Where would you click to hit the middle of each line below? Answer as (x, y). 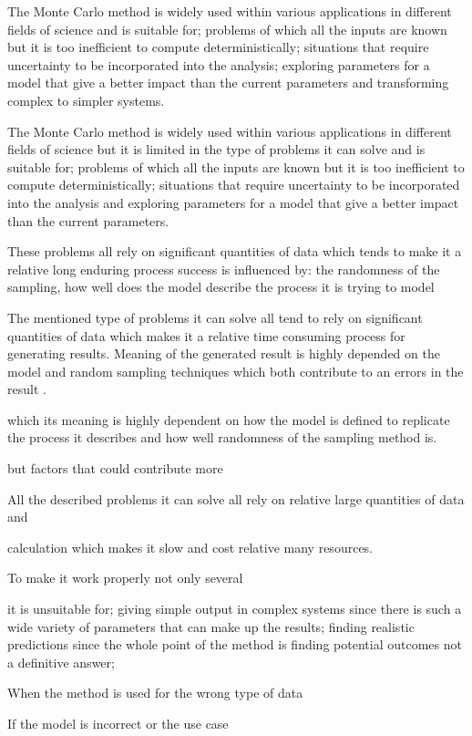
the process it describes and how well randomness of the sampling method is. (222, 437)
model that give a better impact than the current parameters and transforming (228, 83)
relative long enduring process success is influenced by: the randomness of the (224, 269)
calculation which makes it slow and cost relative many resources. (190, 547)
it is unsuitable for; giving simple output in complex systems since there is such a (235, 609)
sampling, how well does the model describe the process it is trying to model (221, 287)
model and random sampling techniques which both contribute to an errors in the (236, 371)
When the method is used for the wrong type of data (155, 693)
